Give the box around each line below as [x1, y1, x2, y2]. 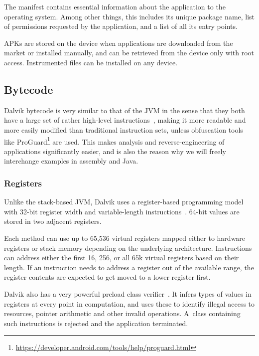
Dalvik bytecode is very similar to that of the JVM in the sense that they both [4, 105, 245, 115]
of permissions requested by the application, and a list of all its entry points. [4, 21, 238, 31]
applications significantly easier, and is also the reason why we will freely [4, 146, 226, 156]
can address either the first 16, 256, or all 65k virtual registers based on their [4, 252, 239, 263]
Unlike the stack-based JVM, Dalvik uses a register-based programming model [4, 196, 244, 207]
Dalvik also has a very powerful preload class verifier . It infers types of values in [4, 288, 252, 299]
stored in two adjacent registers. [4, 216, 102, 226]
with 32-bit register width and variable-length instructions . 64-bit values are [4, 206, 240, 216]
